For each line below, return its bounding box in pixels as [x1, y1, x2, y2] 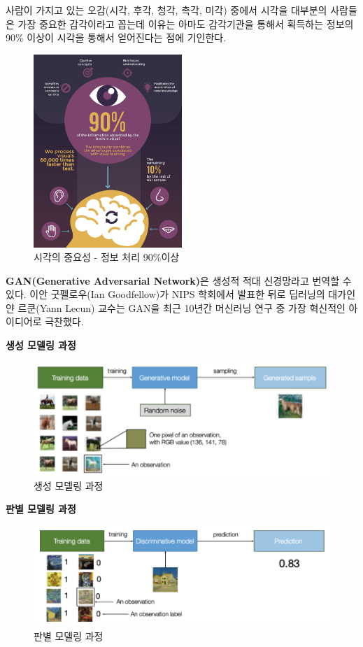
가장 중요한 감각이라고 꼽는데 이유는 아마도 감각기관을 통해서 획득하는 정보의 [17, 16, 354, 31]
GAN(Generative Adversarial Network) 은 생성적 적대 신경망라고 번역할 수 [6, 273, 352, 287]
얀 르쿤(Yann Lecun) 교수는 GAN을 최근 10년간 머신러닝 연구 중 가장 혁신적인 [6, 300, 346, 315]
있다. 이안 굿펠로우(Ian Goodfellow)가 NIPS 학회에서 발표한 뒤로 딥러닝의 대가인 [6, 287, 356, 301]
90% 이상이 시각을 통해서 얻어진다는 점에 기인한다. [6, 30, 227, 45]
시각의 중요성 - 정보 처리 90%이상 [34, 250, 180, 264]
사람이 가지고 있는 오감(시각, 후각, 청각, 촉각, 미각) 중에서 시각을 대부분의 [6, 3, 327, 17]
